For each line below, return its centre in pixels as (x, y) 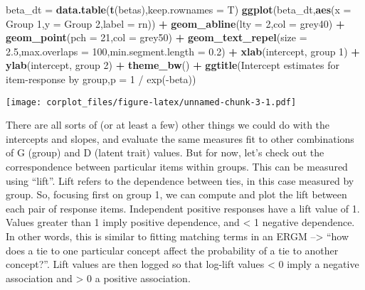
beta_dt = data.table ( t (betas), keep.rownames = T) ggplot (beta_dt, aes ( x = (179, 9)
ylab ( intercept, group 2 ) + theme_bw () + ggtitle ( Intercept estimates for (173, 65)
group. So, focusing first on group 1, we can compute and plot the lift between (176, 194)
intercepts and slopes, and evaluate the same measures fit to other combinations (180, 138)
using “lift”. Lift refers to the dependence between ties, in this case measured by (180, 180)
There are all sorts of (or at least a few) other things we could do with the (168, 125)
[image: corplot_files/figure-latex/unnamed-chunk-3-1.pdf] (151, 102)
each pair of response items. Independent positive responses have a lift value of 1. (183, 208)
